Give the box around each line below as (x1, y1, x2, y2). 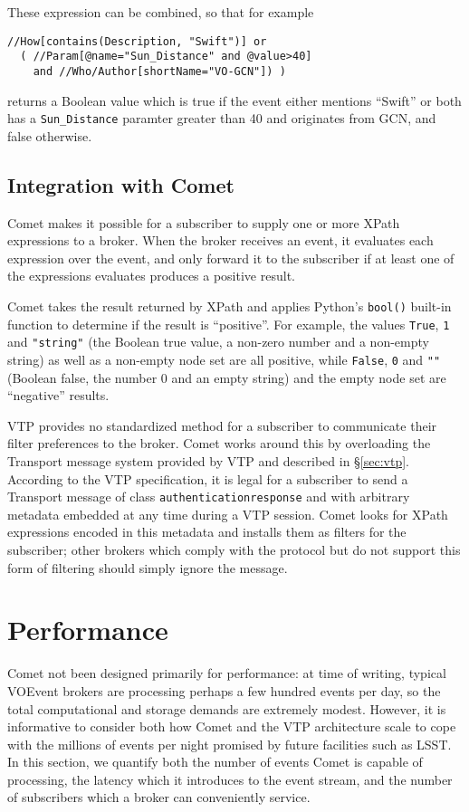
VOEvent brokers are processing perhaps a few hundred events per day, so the (7, 681, 441, 700)
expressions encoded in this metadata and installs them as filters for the (7, 522, 407, 541)
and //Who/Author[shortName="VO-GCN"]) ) (33, 64, 286, 78)
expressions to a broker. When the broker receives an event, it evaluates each (7, 231, 434, 250)
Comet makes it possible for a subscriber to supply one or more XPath (7, 213, 400, 232)
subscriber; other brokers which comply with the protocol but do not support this (7, 540, 461, 559)
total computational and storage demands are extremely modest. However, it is (7, 699, 446, 718)
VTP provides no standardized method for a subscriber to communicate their (7, 416, 437, 435)
